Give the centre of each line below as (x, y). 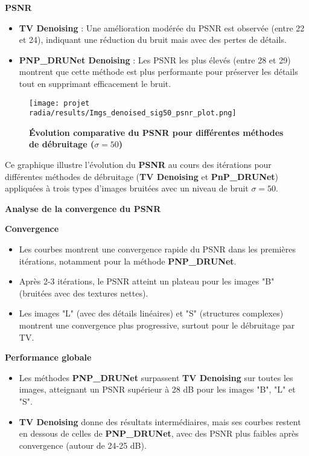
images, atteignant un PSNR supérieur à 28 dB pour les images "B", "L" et (157, 389)
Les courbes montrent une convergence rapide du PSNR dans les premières (157, 249)
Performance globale (48, 357)
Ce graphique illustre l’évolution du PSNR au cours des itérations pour (138, 165)
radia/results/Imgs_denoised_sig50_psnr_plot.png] (133, 113)
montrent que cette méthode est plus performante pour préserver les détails (158, 72)
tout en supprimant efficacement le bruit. (95, 83)
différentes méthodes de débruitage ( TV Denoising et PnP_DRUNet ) (142, 176)
